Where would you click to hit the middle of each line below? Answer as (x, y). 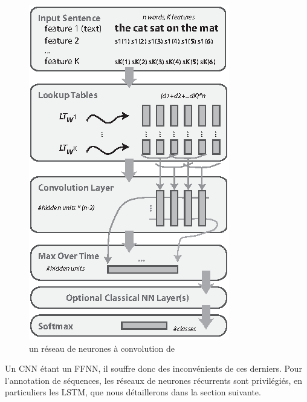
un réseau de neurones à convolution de (102, 348)
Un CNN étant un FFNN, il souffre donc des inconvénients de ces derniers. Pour (153, 368)
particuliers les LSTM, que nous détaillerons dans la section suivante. (133, 392)
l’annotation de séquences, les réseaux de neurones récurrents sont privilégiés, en (153, 380)
